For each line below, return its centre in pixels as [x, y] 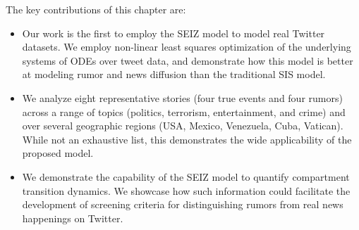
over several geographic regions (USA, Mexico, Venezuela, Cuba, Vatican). [183, 126]
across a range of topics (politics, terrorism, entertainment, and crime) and [184, 111]
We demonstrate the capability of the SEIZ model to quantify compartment [186, 176]
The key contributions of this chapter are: [96, 9]
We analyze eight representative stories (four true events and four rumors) [182, 97]
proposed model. [58, 153]
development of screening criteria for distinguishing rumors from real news [183, 204]
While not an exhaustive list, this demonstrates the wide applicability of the [187, 139]
